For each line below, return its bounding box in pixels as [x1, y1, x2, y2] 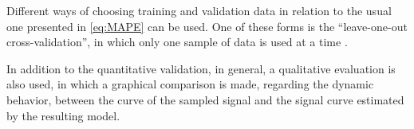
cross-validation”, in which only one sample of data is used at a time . [6, 33, 348, 50]
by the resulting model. [6, 107, 120, 123]
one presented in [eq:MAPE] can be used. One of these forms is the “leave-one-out [6, 18, 408, 34]
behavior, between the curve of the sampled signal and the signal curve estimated [6, 91, 404, 107]
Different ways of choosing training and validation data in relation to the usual [6, 2, 392, 18]
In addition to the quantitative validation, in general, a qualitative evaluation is [6, 60, 396, 76]
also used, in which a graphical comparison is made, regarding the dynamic [6, 76, 374, 92]
